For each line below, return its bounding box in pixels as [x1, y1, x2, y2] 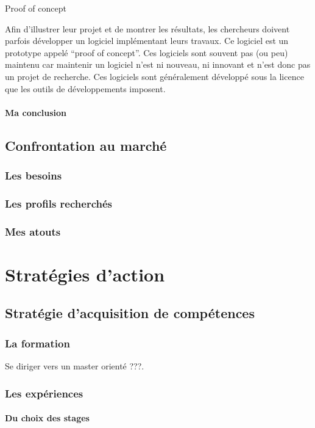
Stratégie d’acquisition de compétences [5, 303, 255, 322]
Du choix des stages [5, 412, 90, 424]
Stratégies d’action [5, 261, 165, 286]
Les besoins [5, 168, 62, 183]
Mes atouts [5, 223, 61, 239]
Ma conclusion [5, 106, 67, 118]
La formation [5, 335, 70, 350]
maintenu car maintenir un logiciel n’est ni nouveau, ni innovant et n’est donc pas [5, 58, 311, 71]
